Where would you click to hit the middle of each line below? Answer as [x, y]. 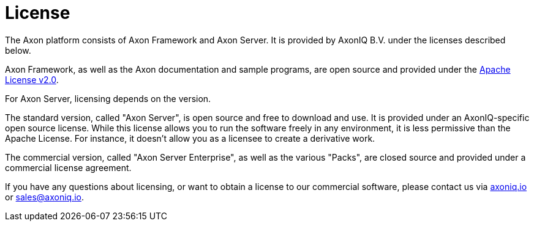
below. [18, 50]
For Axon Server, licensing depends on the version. [108, 98]
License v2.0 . [32, 79]
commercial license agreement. [68, 167]
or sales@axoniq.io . [45, 197]
